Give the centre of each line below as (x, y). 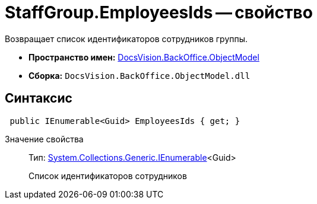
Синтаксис (39, 98)
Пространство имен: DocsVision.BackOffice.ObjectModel (144, 57)
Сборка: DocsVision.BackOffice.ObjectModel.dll (140, 75)
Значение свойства (44, 139)
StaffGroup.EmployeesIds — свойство (159, 12)
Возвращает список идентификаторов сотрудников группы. (126, 39)
